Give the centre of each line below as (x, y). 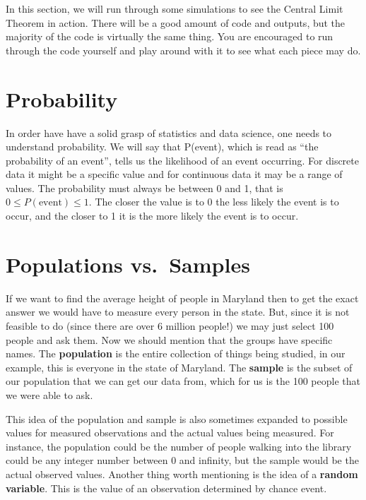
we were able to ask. (49, 394)
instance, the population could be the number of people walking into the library (179, 446)
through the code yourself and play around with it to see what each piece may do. (183, 50)
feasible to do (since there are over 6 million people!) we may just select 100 (170, 325)
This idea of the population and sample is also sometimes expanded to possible (177, 418)
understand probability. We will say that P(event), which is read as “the (162, 147)
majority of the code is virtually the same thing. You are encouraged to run (170, 36)
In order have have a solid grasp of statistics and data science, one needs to (169, 132)
